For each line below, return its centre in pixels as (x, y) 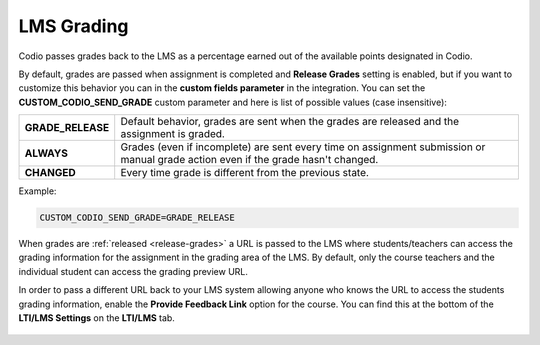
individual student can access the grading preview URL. (133, 271)
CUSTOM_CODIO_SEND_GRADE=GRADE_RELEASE (137, 218)
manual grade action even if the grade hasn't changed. (249, 160)
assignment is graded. (172, 134)
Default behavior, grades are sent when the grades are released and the (290, 122)
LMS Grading (73, 26)
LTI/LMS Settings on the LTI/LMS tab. (96, 318)
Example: (37, 191)
